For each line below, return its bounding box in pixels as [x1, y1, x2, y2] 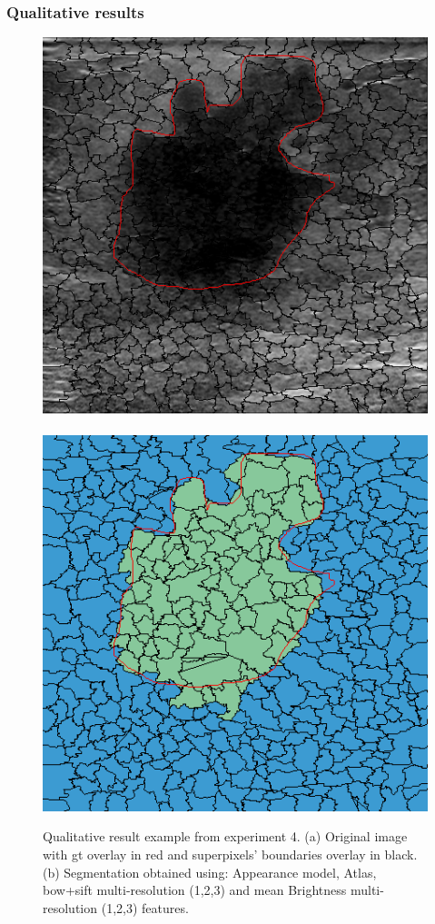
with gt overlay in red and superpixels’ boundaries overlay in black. [43, 844, 418, 863]
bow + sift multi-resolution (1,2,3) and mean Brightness [43, 880, 347, 899]
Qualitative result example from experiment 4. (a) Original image [43, 827, 408, 846]
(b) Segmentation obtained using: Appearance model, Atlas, [43, 862, 377, 881]
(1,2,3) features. [101, 898, 189, 917]
